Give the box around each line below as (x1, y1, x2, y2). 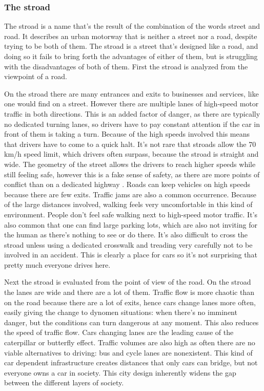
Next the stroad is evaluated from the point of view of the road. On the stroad (4, 276, 251, 287)
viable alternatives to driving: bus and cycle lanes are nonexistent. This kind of (4, 347, 253, 358)
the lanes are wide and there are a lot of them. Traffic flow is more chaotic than (4, 287, 254, 297)
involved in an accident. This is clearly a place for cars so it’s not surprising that (4, 249, 257, 260)
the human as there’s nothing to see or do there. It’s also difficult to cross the (4, 229, 248, 240)
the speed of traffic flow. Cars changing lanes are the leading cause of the (4, 327, 234, 338)
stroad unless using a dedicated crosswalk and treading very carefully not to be (4, 239, 253, 250)
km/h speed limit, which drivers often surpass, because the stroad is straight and (4, 148, 259, 159)
